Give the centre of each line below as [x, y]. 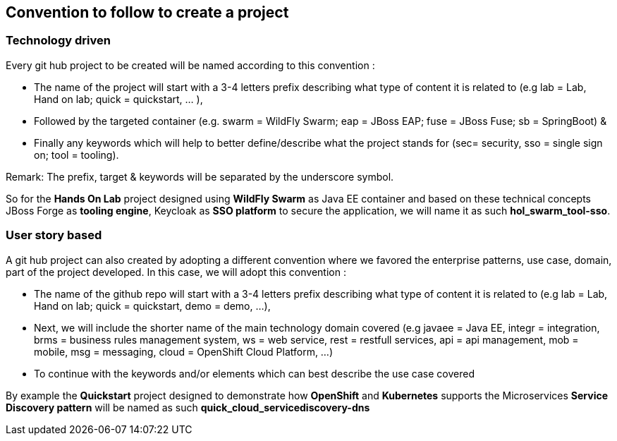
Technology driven [58, 41]
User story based [54, 235]
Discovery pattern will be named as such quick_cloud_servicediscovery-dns [188, 407]
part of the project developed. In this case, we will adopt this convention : [176, 272]
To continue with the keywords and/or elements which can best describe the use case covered [254, 373]
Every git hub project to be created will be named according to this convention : [190, 65]
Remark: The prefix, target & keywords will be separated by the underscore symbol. [200, 176]
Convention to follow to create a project [147, 12]
